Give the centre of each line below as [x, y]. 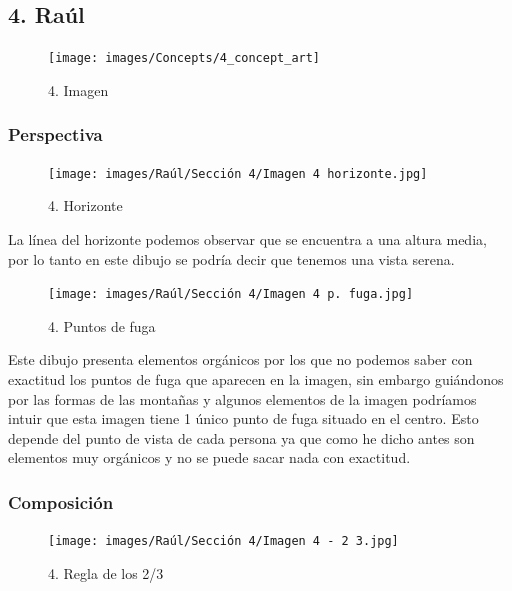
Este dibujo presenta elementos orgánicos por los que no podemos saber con [240, 359]
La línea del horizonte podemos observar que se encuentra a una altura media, [247, 238]
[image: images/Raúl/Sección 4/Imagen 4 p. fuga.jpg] [231, 294]
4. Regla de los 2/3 [106, 572]
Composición [61, 501]
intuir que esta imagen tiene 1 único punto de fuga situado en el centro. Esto [243, 418]
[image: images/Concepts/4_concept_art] [184, 58]
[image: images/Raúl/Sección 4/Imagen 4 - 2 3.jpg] [223, 541]
